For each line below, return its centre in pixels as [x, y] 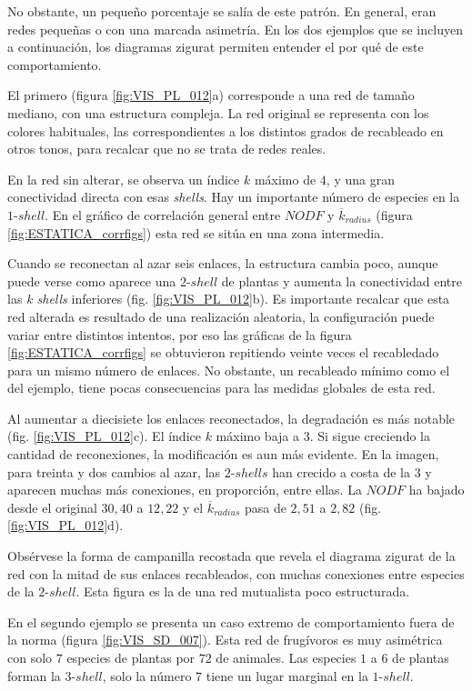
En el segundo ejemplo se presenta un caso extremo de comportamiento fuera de [231, 621]
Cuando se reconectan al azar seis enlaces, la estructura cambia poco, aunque [223, 263]
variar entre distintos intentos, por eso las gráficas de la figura [180, 334]
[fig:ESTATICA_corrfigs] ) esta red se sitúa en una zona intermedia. [196, 232]
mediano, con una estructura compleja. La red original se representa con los [218, 112]
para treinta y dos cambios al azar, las [114, 471]
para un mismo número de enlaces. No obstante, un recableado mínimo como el [229, 370]
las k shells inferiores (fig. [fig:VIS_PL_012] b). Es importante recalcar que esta [229, 299]
